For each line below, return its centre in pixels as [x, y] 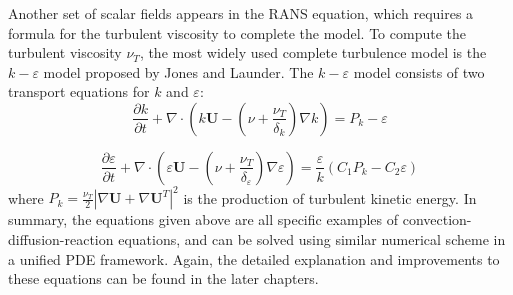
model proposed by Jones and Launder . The [178, 71]
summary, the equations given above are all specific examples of [203, 219]
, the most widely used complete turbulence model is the [313, 52]
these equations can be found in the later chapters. [163, 278]
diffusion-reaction [61, 239]
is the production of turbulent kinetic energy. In [330, 197]
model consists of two [419, 71]
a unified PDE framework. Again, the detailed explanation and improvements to [254, 258]
